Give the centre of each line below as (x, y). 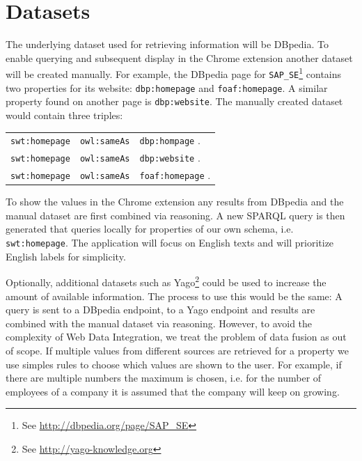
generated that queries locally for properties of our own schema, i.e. (150, 229)
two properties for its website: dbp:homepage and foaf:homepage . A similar (167, 87)
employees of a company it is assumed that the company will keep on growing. (173, 391)
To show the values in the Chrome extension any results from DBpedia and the (175, 202)
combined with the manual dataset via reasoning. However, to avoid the (159, 323)
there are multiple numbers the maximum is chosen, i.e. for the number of (164, 378)
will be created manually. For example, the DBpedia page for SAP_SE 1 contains (174, 73)
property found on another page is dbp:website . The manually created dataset (174, 101)
